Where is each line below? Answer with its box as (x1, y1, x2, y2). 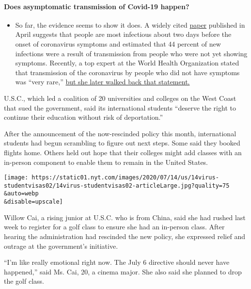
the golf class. (4, 276, 44, 286)
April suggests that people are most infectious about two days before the (15, 29, 232, 39)
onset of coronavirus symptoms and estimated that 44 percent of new (15, 38, 221, 48)
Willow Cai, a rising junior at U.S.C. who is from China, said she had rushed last (4, 212, 246, 222)
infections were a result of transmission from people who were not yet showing (15, 48, 248, 58)
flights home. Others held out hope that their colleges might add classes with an (4, 147, 242, 157)
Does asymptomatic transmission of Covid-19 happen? (4, 1, 189, 11)
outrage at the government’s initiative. (4, 241, 118, 251)
